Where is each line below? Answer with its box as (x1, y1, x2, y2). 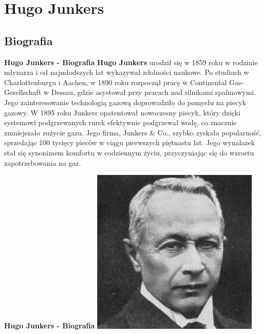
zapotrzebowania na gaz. (4, 157, 81, 168)
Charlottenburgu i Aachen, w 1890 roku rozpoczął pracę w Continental (4, 76, 227, 87)
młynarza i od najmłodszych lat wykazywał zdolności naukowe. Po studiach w (4, 67, 249, 77)
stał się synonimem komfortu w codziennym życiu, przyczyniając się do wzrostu (4, 147, 254, 158)
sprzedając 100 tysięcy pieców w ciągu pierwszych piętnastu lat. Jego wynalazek (4, 137, 255, 148)
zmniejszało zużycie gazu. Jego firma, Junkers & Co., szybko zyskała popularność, (4, 127, 261, 137)
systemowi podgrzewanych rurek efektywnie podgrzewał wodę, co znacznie (4, 117, 237, 128)
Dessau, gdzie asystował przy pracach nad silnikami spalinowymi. (51, 87, 256, 97)
